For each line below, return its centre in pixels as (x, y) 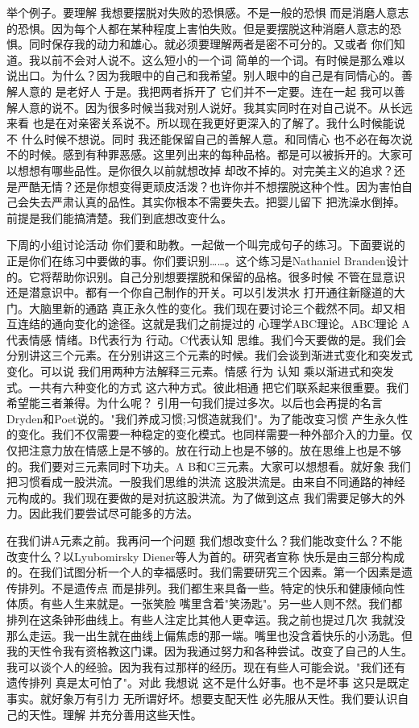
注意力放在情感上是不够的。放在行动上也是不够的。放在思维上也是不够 (215, 450)
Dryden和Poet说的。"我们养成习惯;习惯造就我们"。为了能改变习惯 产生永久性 (207, 418)
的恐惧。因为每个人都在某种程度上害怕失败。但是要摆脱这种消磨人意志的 (198, 28)
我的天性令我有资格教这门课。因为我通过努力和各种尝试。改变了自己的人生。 (209, 651)
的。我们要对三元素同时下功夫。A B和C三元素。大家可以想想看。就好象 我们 (209, 466)
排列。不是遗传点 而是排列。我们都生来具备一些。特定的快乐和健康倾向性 (211, 587)
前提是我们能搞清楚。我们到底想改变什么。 (119, 217)
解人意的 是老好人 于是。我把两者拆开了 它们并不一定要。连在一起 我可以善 (206, 91)
